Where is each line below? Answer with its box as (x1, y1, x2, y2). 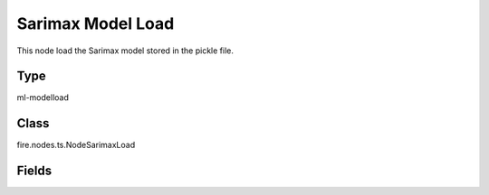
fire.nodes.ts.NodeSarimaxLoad (16, 140, 136, 151)
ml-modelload (16, 92, 70, 103)
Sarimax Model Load (16, 14, 175, 33)
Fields (16, 163, 53, 179)
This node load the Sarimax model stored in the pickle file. (16, 45, 235, 56)
